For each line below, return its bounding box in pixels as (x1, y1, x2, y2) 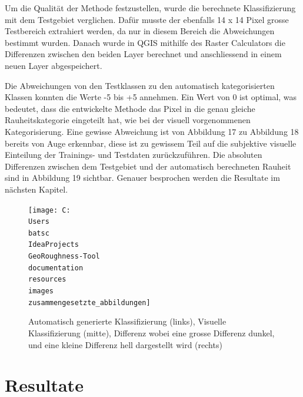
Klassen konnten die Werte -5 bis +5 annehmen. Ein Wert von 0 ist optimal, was (5, 91, 297, 103)
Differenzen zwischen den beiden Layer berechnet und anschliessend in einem (5, 48, 282, 60)
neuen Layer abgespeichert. (5, 59, 102, 71)
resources (28, 275, 66, 284)
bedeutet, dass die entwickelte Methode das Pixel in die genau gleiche (5, 102, 255, 114)
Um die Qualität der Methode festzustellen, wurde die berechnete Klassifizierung (5, 2, 296, 14)
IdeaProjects (28, 240, 79, 249)
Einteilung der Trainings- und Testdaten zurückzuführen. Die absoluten (5, 148, 262, 161)
